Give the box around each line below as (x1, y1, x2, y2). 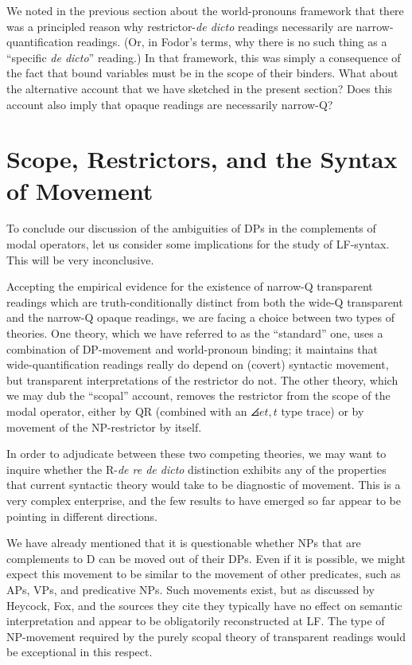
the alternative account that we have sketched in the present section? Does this (6, 80, 393, 96)
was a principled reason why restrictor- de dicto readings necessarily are (6, 18, 352, 34)
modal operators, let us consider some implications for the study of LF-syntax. (6, 236, 390, 252)
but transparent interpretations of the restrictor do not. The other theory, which (6, 371, 398, 388)
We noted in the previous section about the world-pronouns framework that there (6, 2, 404, 18)
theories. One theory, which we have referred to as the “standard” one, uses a (6, 325, 383, 342)
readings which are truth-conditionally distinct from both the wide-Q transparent (6, 293, 403, 310)
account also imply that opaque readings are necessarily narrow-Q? (6, 96, 333, 112)
